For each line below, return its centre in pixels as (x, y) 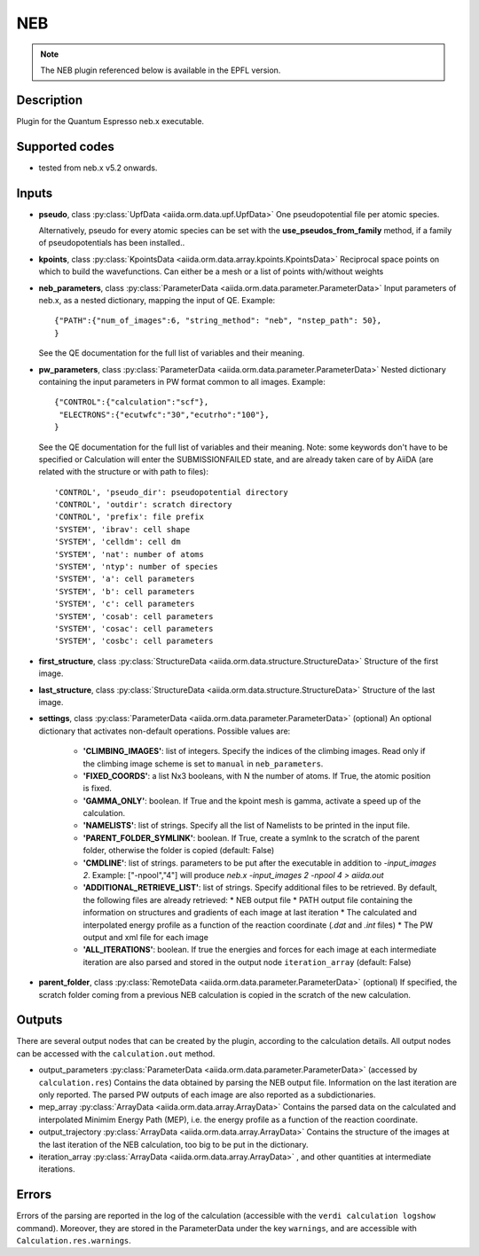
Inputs (35, 193)
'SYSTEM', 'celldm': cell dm (118, 542)
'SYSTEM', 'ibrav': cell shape (122, 529)
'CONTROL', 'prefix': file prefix (129, 517)
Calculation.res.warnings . (74, 1241)
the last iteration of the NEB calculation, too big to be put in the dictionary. (174, 1144)
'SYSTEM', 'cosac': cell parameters (134, 628)
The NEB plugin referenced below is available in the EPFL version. (161, 70)
